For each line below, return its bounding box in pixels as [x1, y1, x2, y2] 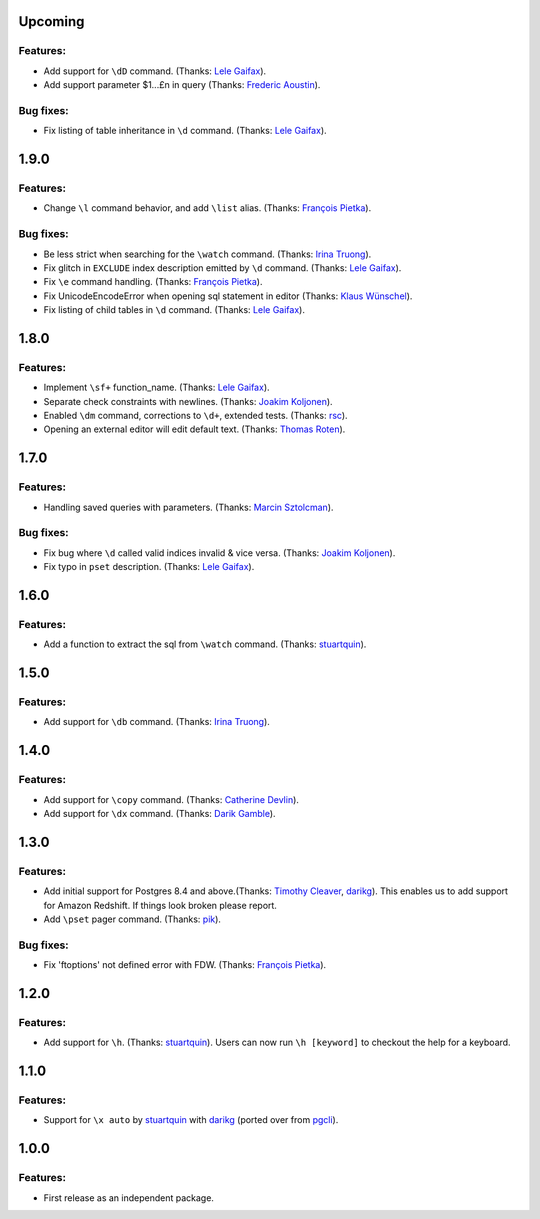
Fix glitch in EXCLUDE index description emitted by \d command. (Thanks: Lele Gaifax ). [43, 261, 402, 274]
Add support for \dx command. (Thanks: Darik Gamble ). [43, 808, 276, 820]
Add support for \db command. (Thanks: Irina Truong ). [43, 716, 270, 728]
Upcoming [18, 13, 85, 30]
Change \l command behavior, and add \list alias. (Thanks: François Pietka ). [43, 202, 372, 214]
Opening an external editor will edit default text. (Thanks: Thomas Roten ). [43, 423, 346, 435]
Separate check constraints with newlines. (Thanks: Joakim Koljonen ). [43, 395, 334, 407]
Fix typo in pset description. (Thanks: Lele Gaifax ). [43, 561, 255, 573]
